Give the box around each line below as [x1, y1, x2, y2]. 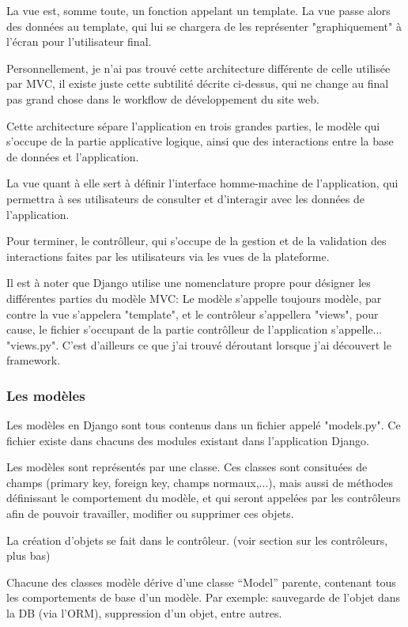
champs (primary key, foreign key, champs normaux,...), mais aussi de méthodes [6, 474, 394, 490]
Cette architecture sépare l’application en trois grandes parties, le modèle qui [6, 117, 380, 134]
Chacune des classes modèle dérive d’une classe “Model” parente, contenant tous [6, 573, 396, 590]
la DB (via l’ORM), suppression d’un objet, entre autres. [6, 605, 282, 621]
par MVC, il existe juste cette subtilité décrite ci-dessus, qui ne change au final [6, 75, 389, 92]
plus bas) [6, 547, 51, 564]
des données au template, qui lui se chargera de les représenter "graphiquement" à [6, 17, 402, 34]
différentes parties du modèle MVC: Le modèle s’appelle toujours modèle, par [6, 289, 382, 306]
